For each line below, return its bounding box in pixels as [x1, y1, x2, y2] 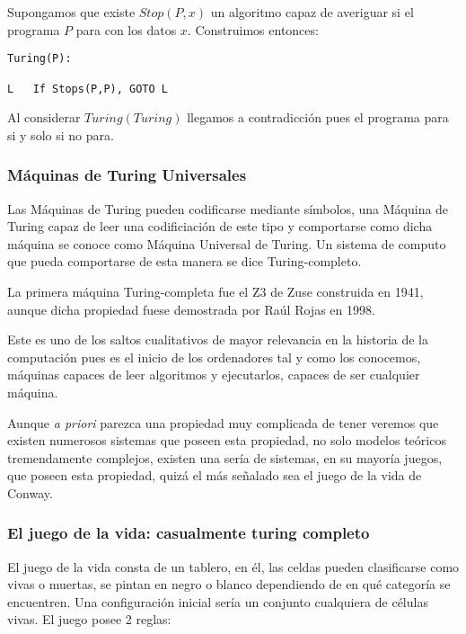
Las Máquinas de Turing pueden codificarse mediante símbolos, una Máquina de [7, 199, 449, 218]
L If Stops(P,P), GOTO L [7, 82, 168, 95]
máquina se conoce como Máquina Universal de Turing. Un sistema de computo [7, 234, 446, 253]
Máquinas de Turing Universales [7, 164, 247, 186]
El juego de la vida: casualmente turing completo [7, 522, 370, 544]
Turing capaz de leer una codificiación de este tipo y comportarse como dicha [7, 217, 433, 236]
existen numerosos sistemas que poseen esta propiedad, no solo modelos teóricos [7, 431, 446, 450]
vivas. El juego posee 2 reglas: [7, 610, 171, 629]
